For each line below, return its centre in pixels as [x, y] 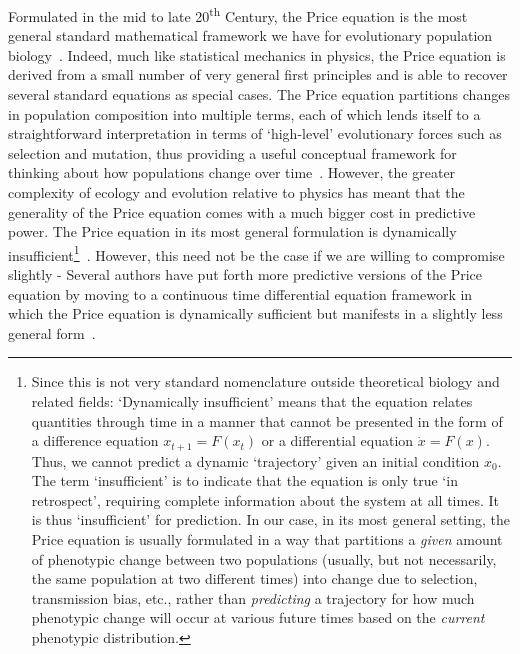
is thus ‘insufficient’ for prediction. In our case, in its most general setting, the [271, 519]
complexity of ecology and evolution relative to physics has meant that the [236, 192]
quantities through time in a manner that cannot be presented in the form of [267, 420]
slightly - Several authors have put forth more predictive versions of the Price [245, 274]
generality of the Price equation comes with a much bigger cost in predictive [242, 211]
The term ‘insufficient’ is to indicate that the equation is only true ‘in [244, 480]
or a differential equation [337, 440]
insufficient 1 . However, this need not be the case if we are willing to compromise [256, 253]
